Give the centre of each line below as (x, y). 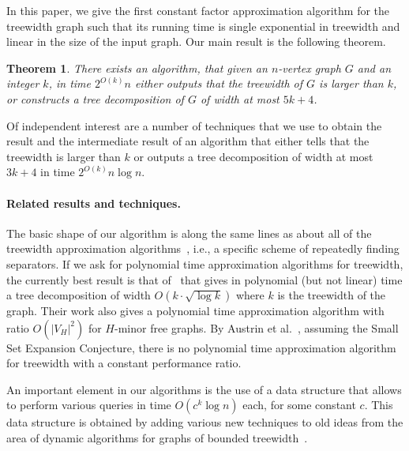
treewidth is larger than (64, 156)
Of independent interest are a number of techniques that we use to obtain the (194, 125)
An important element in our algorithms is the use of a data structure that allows (204, 389)
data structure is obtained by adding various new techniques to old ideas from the (205, 422)
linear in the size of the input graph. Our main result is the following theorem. (196, 41)
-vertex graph (310, 68)
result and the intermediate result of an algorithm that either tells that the (188, 141)
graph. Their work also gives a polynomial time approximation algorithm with (195, 311)
